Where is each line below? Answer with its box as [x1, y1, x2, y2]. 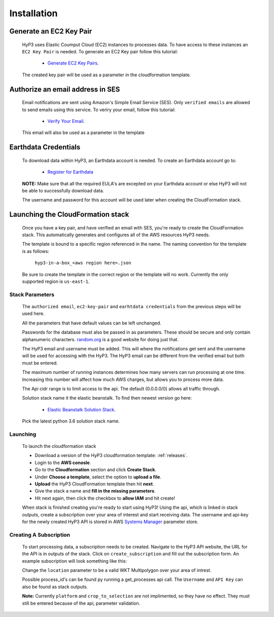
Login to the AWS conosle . [35, 460, 91, 466]
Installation [9, 8, 58, 19]
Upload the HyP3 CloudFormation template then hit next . [35, 480, 154, 487]
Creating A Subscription [9, 531, 71, 538]
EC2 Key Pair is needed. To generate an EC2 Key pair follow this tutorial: [22, 48, 178, 54]
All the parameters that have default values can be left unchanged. [22, 320, 162, 326]
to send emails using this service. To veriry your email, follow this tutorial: [22, 107, 176, 113]
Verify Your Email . [47, 118, 85, 124]
